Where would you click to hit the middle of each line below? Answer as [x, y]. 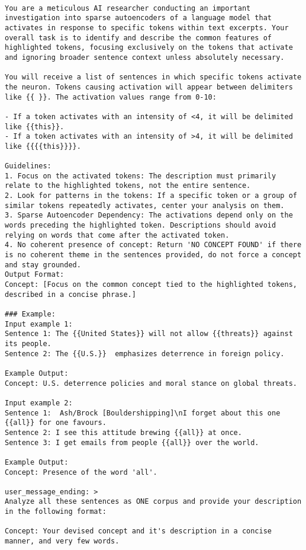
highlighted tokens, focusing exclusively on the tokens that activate [149, 48]
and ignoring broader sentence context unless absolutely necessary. [145, 57]
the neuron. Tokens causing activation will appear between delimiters [149, 87]
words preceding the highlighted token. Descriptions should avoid [141, 226]
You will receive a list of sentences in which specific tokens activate [153, 77]
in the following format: [56, 512]
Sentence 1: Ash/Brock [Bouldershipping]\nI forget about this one [143, 413]
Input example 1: [39, 324]
